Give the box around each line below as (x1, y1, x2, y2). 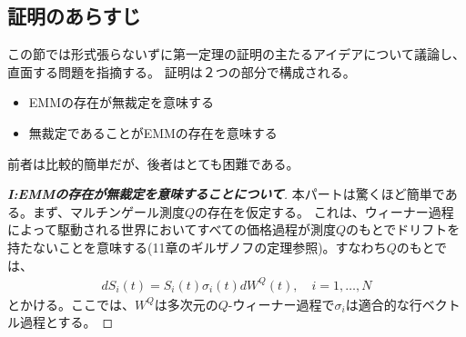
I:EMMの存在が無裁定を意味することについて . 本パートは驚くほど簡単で (7, 184, 445, 203)
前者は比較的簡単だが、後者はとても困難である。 (7, 154, 299, 173)
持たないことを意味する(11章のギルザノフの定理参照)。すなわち (7, 237, 387, 256)
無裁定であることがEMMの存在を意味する (28, 123, 278, 142)
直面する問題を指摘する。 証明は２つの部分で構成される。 (7, 62, 356, 81)
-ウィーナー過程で (228, 294, 335, 313)
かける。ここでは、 (19, 294, 135, 313)
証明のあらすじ (7, 2, 141, 30)
